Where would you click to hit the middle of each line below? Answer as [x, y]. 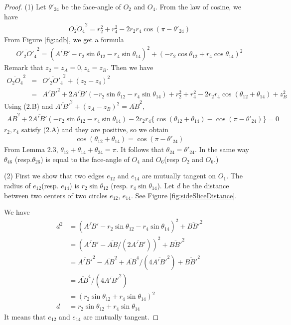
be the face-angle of [91, 6]
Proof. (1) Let [25, 6]
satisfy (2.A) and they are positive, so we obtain [95, 129]
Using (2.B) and [29, 106]
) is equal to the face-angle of [85, 159]
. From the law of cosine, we [198, 6]
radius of [17, 185]
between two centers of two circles [56, 195]
